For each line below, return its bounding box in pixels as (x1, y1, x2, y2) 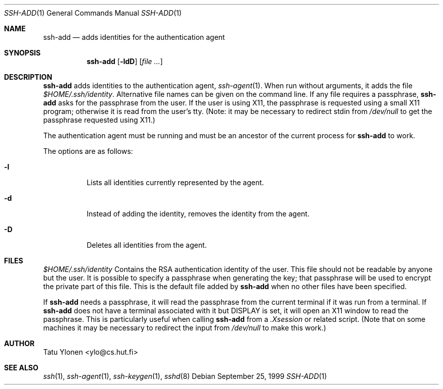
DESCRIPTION (4, 73, 53, 81)
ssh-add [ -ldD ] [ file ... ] (86, 57, 163, 66)
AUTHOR (4, 339, 35, 348)
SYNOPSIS (4, 48, 41, 57)
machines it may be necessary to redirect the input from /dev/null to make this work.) (43, 323, 326, 332)
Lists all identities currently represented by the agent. (86, 178, 264, 187)
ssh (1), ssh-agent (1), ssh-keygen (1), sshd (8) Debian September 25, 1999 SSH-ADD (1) (43, 372, 327, 380)
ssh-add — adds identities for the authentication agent (43, 33, 225, 41)
